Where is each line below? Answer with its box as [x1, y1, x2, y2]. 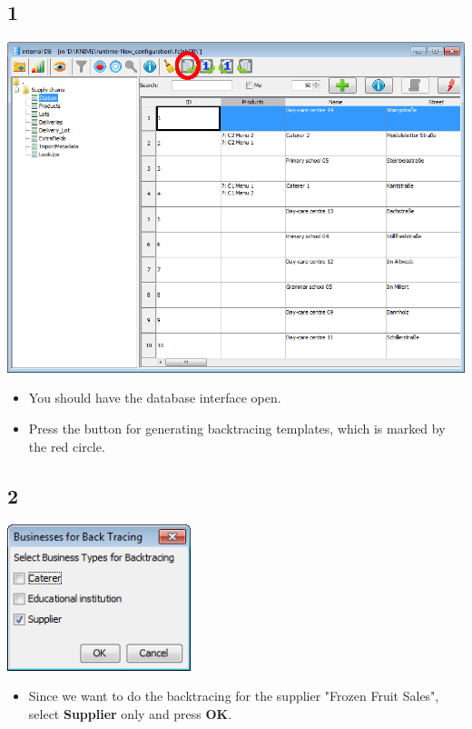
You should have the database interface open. [28, 388, 281, 407]
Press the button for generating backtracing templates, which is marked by [28, 418, 446, 437]
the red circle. [28, 436, 105, 455]
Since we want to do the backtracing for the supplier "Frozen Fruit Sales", [28, 686, 439, 705]
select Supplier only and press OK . [28, 704, 232, 724]
